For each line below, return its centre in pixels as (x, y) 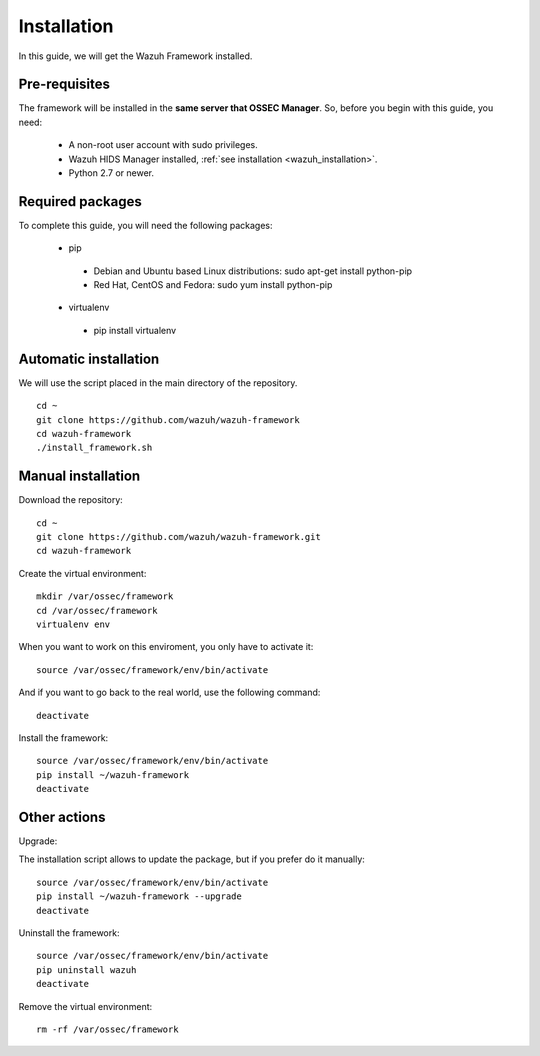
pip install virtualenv (135, 330)
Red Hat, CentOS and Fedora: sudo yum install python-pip (213, 285)
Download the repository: (71, 500)
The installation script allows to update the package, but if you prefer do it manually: (191, 859)
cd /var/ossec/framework (97, 610)
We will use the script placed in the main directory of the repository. (158, 382)
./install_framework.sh (94, 448)
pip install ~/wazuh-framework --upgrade (139, 896)
